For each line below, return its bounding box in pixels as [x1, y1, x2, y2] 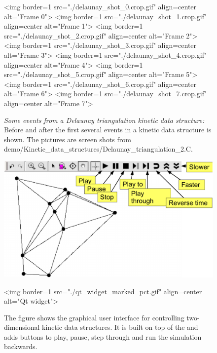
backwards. [4, 341, 37, 352]
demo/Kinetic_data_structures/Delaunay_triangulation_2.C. [4, 144, 193, 154]
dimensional [4, 322, 40, 332]
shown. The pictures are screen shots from [4, 134, 131, 144]
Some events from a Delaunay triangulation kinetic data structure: [4, 115, 205, 125]
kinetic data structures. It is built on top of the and [42, 322, 198, 332]
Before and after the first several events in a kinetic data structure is [4, 124, 212, 135]
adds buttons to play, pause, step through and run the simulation [4, 331, 202, 342]
